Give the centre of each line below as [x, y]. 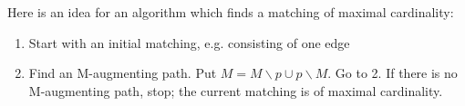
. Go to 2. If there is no [393, 73]
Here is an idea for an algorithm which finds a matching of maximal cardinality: [231, 12]
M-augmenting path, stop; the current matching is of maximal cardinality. [236, 90]
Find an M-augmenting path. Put [123, 73]
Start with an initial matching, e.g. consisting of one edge [189, 42]
